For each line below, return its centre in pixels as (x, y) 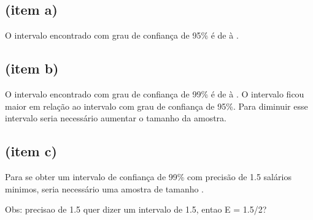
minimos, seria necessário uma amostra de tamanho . (105, 188)
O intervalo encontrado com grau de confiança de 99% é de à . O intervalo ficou (155, 94)
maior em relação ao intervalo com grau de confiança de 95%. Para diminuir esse (156, 106)
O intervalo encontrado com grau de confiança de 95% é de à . (122, 35)
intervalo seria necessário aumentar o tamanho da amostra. (116, 118)
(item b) (32, 68)
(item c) (31, 151)
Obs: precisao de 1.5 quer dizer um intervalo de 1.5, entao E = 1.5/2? (136, 209)
